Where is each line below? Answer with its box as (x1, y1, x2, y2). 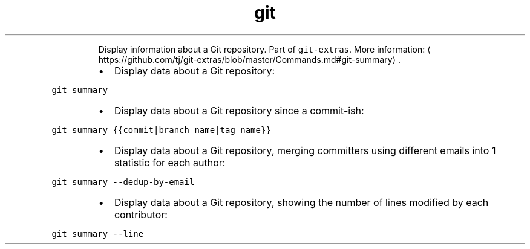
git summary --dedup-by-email (51, 176, 195, 187)
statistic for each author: (114, 156, 226, 169)
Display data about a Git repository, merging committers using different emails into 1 (114, 144, 496, 157)
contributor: (114, 208, 168, 221)
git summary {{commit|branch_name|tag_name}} (51, 124, 271, 135)
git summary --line (51, 228, 144, 239)
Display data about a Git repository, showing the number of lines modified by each (114, 196, 489, 209)
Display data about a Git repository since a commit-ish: (114, 104, 364, 117)
